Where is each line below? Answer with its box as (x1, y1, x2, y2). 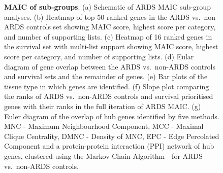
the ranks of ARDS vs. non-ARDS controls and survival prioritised (4, 91, 213, 101)
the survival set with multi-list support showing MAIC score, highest (4, 41, 218, 52)
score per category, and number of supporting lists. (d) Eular (4, 51, 194, 61)
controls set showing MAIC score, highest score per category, (26, 21, 216, 32)
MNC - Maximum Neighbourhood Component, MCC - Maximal (4, 121, 204, 131)
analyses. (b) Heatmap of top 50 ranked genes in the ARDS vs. (4, 11, 201, 22)
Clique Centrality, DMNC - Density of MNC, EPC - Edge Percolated (4, 130, 219, 141)
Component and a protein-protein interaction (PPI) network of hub (4, 141, 214, 151)
